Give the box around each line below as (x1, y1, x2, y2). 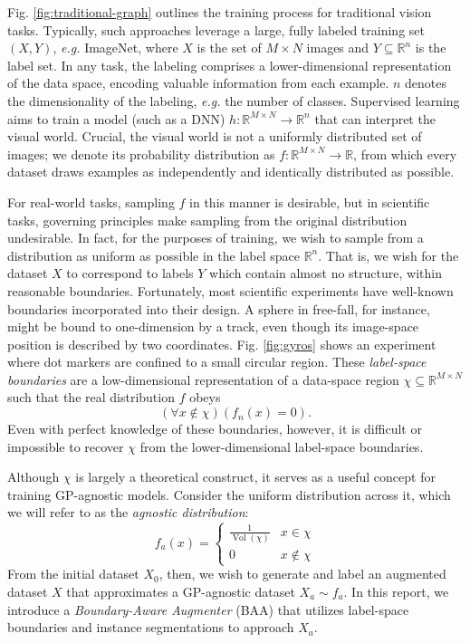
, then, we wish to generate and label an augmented (158, 564, 446, 583)
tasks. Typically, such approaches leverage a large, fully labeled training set (7, 20, 425, 39)
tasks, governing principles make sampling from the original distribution (7, 210, 408, 229)
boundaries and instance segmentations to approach (7, 618, 294, 637)
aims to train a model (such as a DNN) (7, 109, 225, 128)
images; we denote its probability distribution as (7, 144, 275, 163)
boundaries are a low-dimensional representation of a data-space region (7, 369, 399, 389)
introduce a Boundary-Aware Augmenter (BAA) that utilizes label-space (7, 600, 409, 619)
